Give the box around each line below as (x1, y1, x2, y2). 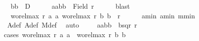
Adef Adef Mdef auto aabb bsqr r (7, 20, 137, 30)
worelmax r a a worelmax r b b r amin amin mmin (10, 10, 195, 20)
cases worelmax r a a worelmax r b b (4, 29, 126, 39)
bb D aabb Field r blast (10, 1, 130, 11)
